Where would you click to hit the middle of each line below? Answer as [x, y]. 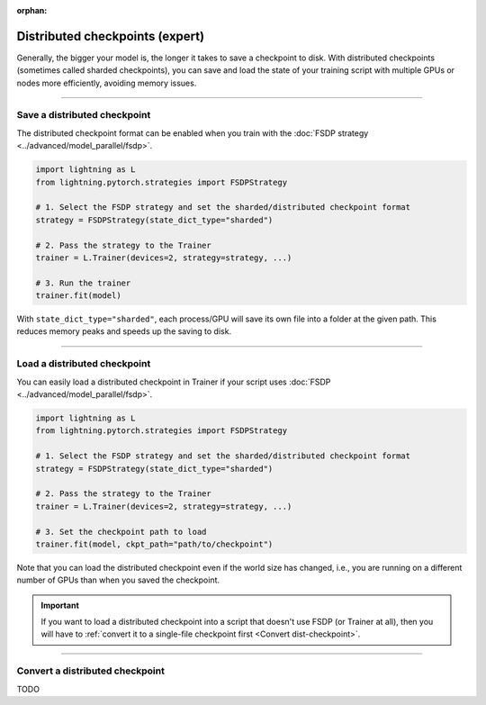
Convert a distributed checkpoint [91, 671]
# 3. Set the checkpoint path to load [121, 532]
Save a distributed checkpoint [84, 115]
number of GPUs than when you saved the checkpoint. [118, 580]
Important [60, 605]
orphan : [32, 10]
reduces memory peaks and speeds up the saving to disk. [124, 331]
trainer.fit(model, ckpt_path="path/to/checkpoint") [154, 544]
